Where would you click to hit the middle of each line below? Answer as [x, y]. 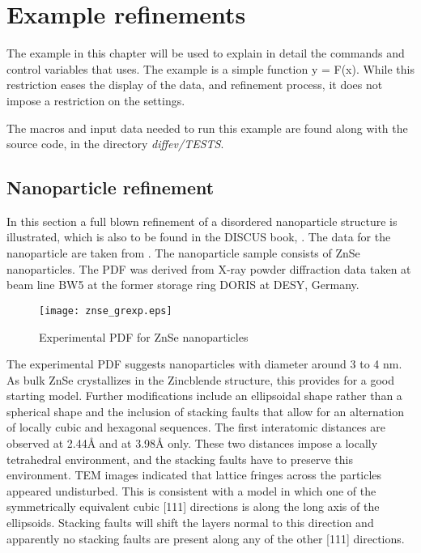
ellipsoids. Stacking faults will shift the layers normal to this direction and [190, 523]
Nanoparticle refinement [111, 187]
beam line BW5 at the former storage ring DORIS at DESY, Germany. [183, 285]
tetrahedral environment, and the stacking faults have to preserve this [180, 459]
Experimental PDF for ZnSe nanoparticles [144, 336]
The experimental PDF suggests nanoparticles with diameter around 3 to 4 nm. [204, 364]
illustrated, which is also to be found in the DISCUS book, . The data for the [199, 237]
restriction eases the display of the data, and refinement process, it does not [195, 85]
